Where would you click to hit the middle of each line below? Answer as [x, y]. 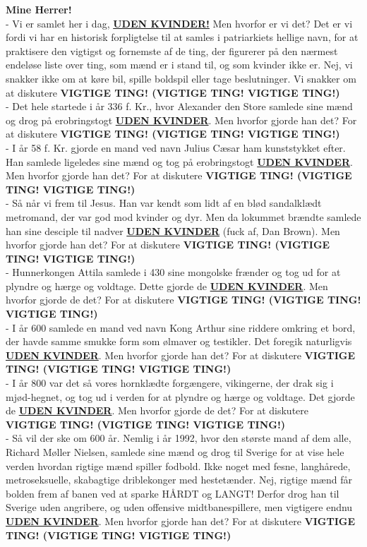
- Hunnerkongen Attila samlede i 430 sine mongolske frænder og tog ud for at [173, 272]
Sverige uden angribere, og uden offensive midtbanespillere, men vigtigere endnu [179, 507]
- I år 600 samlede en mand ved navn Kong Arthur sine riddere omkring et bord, [181, 327]
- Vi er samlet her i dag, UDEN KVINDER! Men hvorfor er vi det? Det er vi [179, 23]
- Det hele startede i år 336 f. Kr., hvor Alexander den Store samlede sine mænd [179, 106]
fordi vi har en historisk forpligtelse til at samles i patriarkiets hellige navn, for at [182, 37]
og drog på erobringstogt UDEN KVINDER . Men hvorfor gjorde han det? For [181, 120]
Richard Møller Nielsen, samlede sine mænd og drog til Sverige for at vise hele [175, 452]
